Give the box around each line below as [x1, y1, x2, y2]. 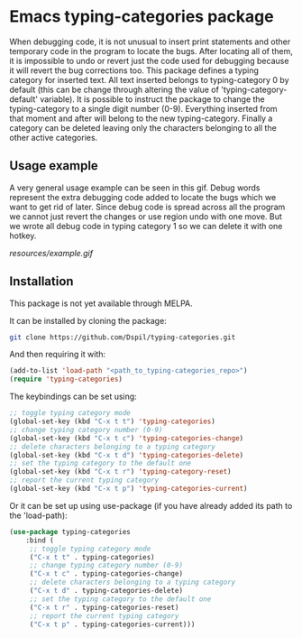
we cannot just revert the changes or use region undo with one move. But [9, 210, 282, 222]
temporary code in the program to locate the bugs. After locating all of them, [9, 45, 293, 56]
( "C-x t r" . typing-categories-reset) [29, 603, 179, 612]
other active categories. [9, 132, 98, 143]
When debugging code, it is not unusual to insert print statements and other [9, 36, 291, 47]
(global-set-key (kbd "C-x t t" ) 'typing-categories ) [9, 417, 216, 426]
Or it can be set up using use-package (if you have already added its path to [9, 500, 293, 511]
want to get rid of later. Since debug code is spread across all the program [9, 201, 286, 212]
